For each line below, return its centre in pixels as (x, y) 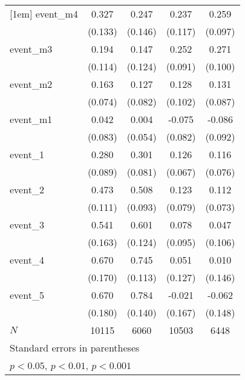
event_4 (27, 260)
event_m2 (31, 84)
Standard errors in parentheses (75, 348)
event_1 (27, 154)
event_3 (27, 225)
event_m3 (31, 49)
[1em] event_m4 (44, 14)
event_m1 (31, 119)
